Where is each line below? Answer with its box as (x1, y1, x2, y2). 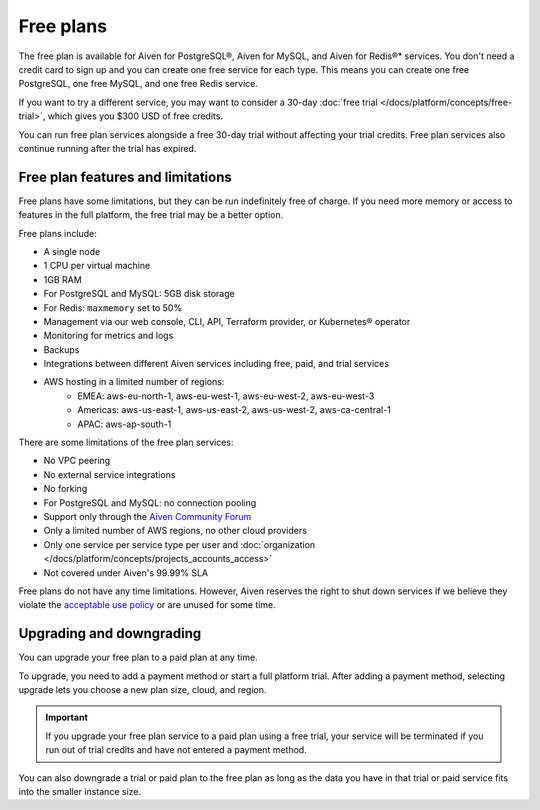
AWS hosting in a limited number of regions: (43, 376, 225, 388)
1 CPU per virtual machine (43, 260, 151, 272)
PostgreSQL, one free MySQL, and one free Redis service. (18, 78, 259, 90)
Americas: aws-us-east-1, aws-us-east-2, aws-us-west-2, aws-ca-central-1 (77, 404, 392, 416)
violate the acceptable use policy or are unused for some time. (18, 599, 277, 611)
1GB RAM (43, 273, 82, 285)
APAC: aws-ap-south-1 (77, 418, 172, 430)
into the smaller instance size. (18, 785, 142, 797)
